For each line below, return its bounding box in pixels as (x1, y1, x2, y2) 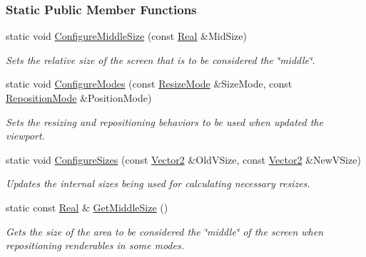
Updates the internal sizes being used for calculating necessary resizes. (6, 176, 310, 191)
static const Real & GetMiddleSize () (6, 199, 168, 214)
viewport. (6, 128, 45, 143)
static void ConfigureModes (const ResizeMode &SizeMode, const (6, 76, 293, 91)
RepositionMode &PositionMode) (6, 90, 152, 105)
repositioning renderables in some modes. (6, 238, 184, 253)
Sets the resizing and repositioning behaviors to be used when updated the (6, 114, 323, 129)
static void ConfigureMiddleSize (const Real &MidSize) (6, 28, 247, 43)
